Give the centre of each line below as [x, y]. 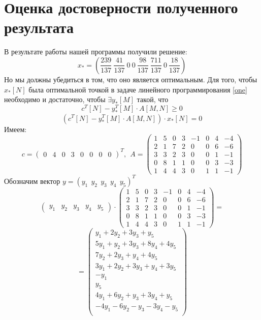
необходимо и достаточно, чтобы [55, 99]
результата [39, 27]
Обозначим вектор [32, 181]
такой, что [153, 99]
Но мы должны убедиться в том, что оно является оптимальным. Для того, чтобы [131, 79]
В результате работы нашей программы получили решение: [96, 52]
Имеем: [15, 129]
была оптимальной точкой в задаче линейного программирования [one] [138, 89]
